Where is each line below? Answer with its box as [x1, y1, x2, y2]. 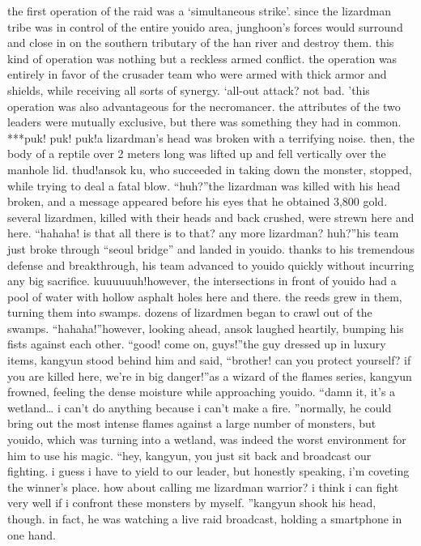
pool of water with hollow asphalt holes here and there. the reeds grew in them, [7, 288, 402, 305]
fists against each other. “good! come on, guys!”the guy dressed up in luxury [7, 335, 386, 352]
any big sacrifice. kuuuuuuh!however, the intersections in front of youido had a [7, 272, 397, 289]
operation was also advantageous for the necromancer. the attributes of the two [7, 97, 401, 114]
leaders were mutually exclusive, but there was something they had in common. [7, 113, 402, 130]
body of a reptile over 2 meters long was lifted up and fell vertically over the [7, 145, 386, 162]
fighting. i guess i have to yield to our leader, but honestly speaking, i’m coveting [7, 463, 410, 480]
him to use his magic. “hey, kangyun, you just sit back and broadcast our [7, 446, 372, 463]
